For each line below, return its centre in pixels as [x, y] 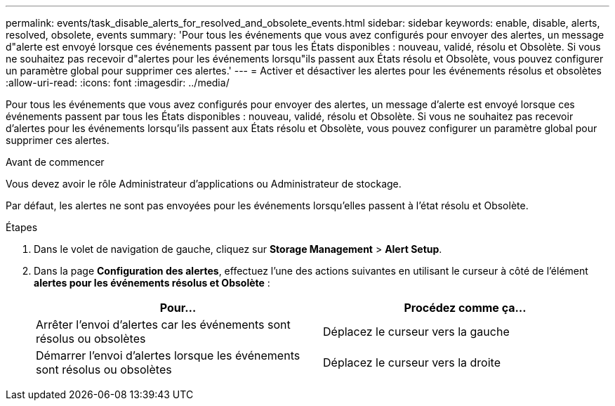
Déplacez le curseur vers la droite [412, 362]
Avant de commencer [55, 162]
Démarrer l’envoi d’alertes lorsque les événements [168, 355]
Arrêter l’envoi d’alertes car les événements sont [163, 325]
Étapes [22, 227]
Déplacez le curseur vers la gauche [416, 332]
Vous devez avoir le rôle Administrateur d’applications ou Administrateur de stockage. [204, 184]
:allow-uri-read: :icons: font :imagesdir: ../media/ [118, 83]
